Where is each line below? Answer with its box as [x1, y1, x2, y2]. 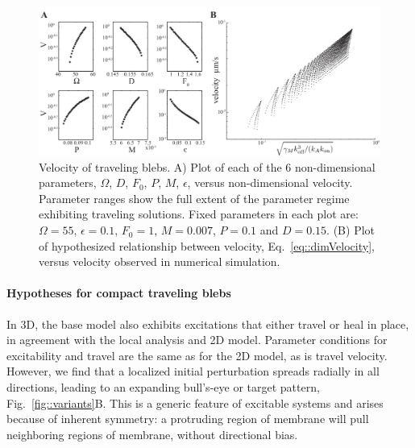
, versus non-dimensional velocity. [187, 174, 353, 191]
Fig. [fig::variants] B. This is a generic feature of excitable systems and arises [6, 394, 384, 411]
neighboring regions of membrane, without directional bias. [6, 425, 298, 442]
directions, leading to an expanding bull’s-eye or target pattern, [6, 379, 320, 395]
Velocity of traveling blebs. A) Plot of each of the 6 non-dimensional [39, 158, 376, 175]
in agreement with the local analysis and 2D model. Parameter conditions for [6, 331, 388, 348]
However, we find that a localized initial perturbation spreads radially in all [6, 363, 380, 380]
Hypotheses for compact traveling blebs [6, 284, 231, 301]
